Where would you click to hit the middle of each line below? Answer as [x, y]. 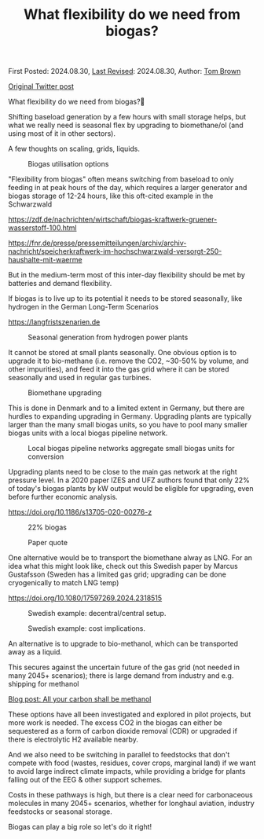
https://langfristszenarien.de [54, 322]
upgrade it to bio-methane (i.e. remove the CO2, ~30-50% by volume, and [128, 361]
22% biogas [47, 527]
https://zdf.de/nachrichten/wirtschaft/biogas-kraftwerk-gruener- [113, 220]
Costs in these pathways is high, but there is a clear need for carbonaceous [130, 795]
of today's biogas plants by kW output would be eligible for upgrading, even [131, 489]
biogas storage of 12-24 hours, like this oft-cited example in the [111, 196]
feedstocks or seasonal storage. [60, 812]
